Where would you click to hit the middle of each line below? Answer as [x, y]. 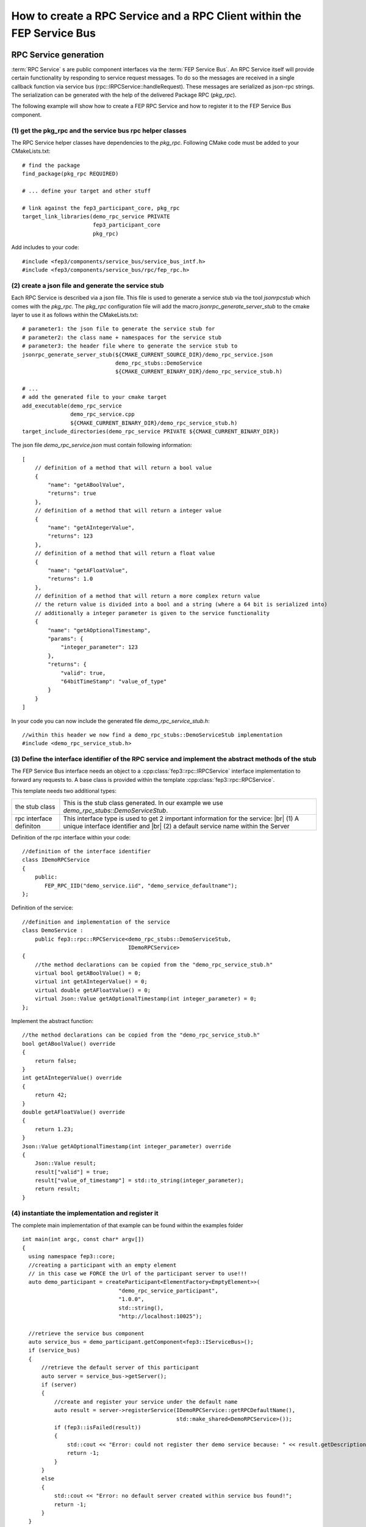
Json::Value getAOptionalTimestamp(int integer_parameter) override [127, 1146]
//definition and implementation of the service [96, 922]
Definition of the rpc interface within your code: [71, 837]
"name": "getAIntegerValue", [91, 527]
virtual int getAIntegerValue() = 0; [91, 982]
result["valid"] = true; [72, 1172]
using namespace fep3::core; [72, 1256]
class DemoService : [53, 931]
